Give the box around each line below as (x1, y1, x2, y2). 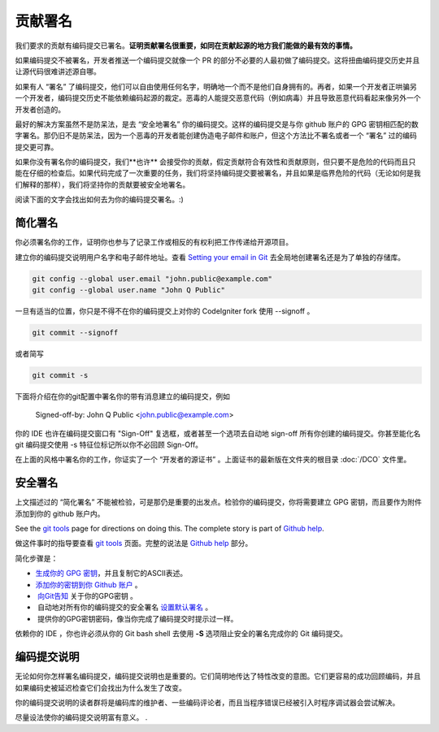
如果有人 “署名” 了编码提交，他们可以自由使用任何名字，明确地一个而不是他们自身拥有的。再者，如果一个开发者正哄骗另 (15, 81, 418, 91)
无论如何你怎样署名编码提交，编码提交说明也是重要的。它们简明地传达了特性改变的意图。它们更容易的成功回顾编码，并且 (15, 671, 421, 682)
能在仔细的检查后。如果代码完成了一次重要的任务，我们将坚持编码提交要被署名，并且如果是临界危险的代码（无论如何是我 (15, 168, 421, 178)
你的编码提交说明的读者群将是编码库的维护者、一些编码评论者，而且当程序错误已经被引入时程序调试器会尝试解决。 (15, 697, 400, 707)
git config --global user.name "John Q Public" (32, 285, 225, 294)
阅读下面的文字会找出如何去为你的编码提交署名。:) (15, 195, 185, 205)
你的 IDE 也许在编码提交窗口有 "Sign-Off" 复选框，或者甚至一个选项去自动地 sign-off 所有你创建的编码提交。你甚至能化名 (15, 428, 421, 438)
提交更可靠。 (15, 142, 59, 152)
